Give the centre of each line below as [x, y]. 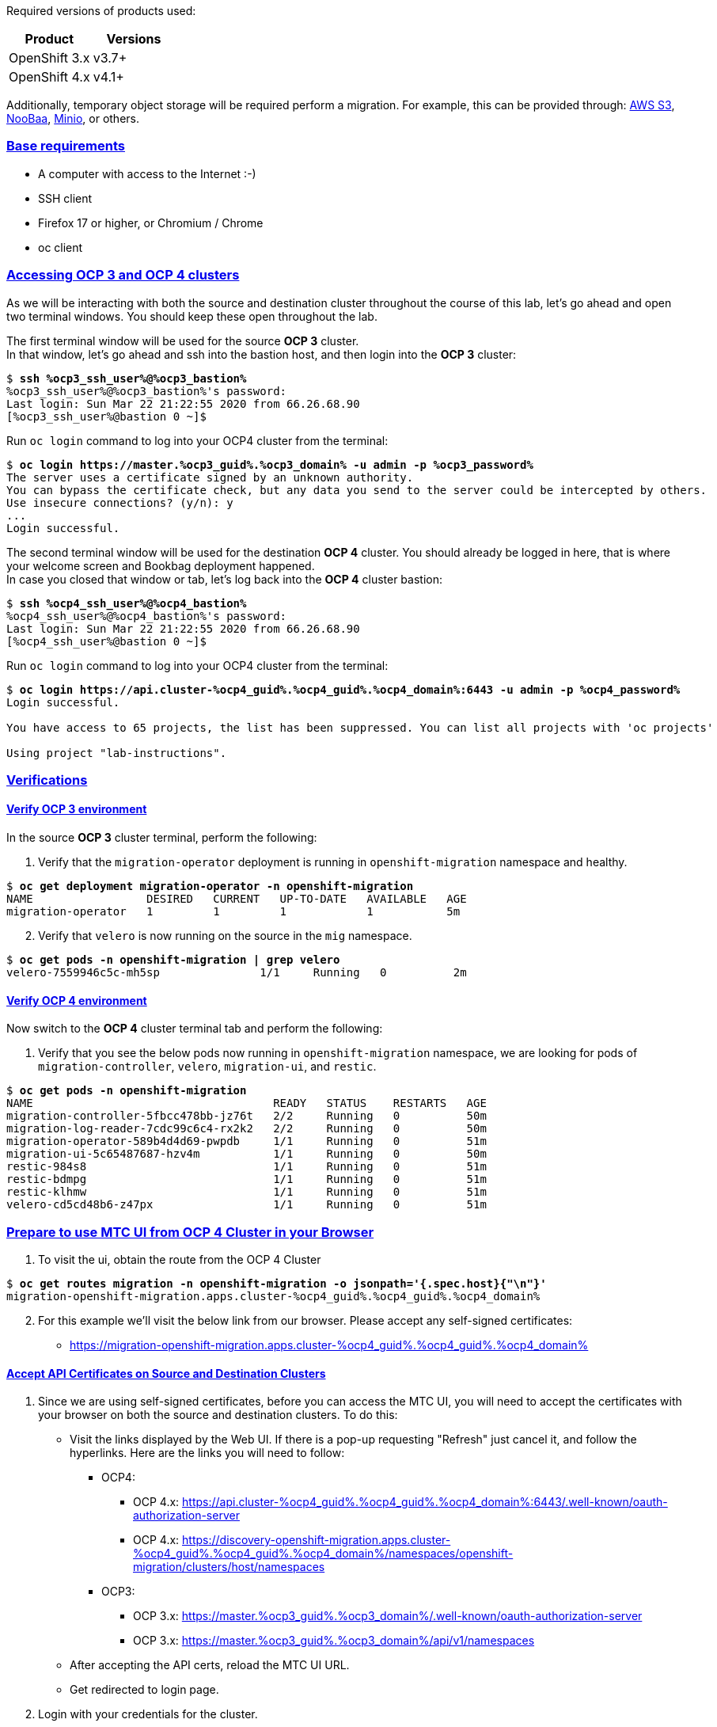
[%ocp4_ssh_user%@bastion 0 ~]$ [106, 641]
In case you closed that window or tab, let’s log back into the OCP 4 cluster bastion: [224, 579]
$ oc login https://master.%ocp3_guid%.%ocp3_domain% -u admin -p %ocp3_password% [270, 464]
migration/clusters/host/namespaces [229, 1567]
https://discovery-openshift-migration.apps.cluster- [317, 1540]
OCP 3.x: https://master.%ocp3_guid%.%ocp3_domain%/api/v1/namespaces [334, 1641]
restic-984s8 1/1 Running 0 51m [247, 1167]
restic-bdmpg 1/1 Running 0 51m [247, 1179]
